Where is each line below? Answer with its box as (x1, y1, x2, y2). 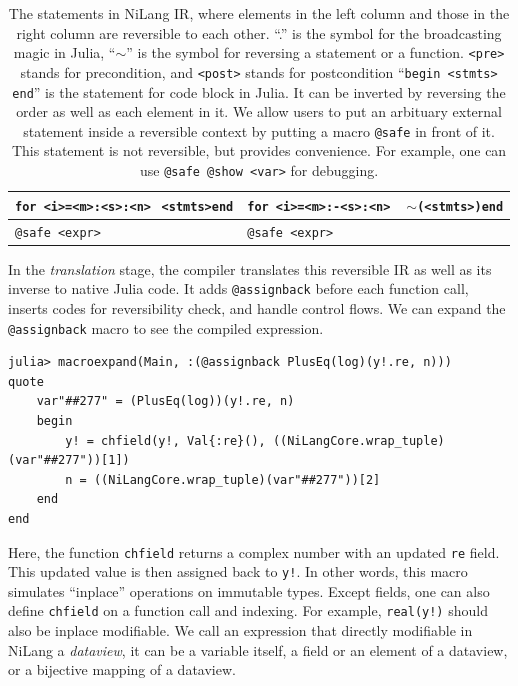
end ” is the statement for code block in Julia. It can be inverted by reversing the (12, 81, 506, 102)
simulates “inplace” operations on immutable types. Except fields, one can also (8, 580, 490, 601)
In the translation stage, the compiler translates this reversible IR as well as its (8, 258, 492, 279)
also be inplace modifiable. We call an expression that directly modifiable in (8, 620, 473, 641)
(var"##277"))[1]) (8, 453, 130, 468)
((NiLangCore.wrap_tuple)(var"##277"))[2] (93, 472, 381, 487)
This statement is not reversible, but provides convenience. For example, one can (11, 140, 507, 161)
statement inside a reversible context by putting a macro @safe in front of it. (23, 120, 495, 141)
